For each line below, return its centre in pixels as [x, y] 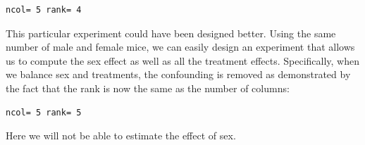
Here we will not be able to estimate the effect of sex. [121, 135]
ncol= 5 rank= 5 [44, 112]
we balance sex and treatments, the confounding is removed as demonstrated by [178, 74]
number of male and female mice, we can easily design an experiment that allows [180, 47]
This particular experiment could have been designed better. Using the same [171, 33]
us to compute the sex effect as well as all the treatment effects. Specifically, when [182, 60]
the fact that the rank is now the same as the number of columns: [148, 88]
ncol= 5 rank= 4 [44, 10]
